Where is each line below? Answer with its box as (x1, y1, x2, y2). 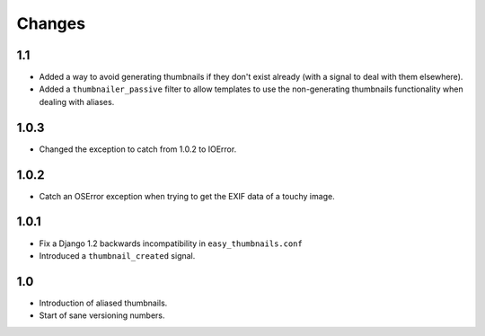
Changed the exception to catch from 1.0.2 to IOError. (39, 144, 237, 155)
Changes (16, 13, 85, 33)
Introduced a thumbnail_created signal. (39, 250, 196, 261)
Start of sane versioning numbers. (39, 310, 165, 321)
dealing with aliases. (39, 96, 115, 107)
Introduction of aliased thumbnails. (39, 297, 168, 308)
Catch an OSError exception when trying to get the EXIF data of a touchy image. (39, 190, 336, 201)
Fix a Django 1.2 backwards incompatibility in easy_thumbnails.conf (39, 238, 303, 249)
